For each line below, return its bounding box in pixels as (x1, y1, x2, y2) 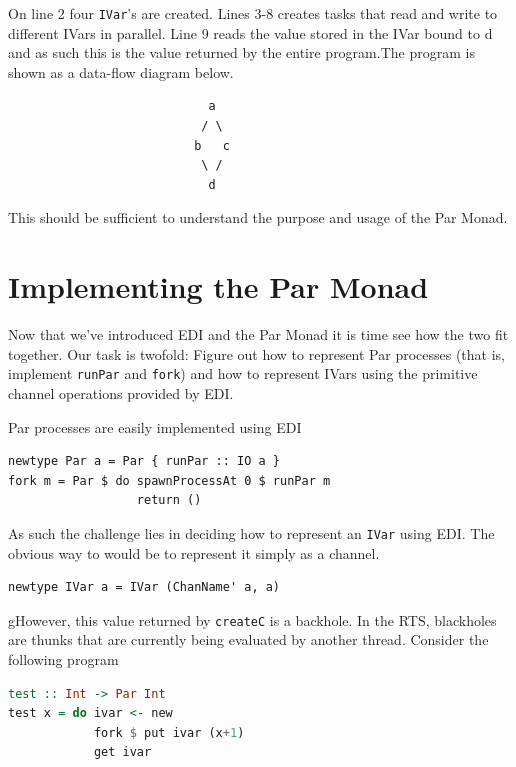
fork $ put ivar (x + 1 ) (93, 725, 245, 740)
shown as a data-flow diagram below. (8, 61, 234, 82)
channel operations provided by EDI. (8, 382, 234, 403)
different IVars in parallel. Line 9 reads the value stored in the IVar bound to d (8, 22, 493, 43)
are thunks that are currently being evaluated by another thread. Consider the (8, 629, 489, 650)
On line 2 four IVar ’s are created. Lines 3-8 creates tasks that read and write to (8, 3, 498, 23)
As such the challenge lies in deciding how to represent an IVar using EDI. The (8, 522, 495, 543)
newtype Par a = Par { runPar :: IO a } (8, 454, 281, 469)
